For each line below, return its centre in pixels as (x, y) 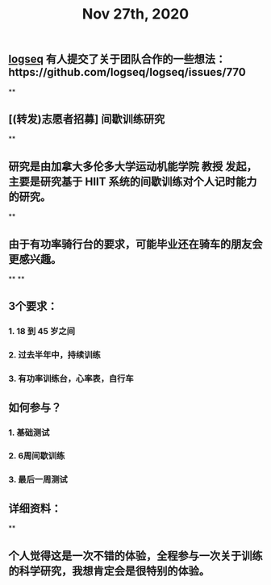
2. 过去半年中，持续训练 (54, 355)
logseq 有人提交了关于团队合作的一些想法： (117, 59)
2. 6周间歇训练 (37, 456)
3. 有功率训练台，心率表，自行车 (71, 378)
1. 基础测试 (29, 432)
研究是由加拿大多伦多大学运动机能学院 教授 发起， (133, 166)
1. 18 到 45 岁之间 (42, 332)
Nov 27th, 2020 (135, 14)
